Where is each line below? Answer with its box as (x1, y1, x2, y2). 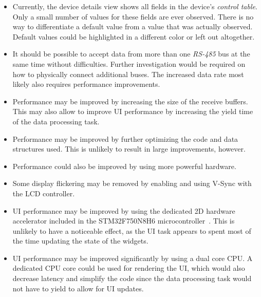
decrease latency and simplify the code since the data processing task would (12, 273, 252, 284)
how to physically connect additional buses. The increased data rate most (12, 68, 244, 79)
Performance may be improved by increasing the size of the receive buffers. (12, 96, 248, 106)
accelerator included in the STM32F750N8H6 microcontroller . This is (12, 215, 235, 226)
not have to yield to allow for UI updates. (12, 283, 144, 293)
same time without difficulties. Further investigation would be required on (12, 58, 246, 69)
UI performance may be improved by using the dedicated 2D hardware (12, 205, 235, 216)
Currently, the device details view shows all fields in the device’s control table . (12, 1, 257, 11)
